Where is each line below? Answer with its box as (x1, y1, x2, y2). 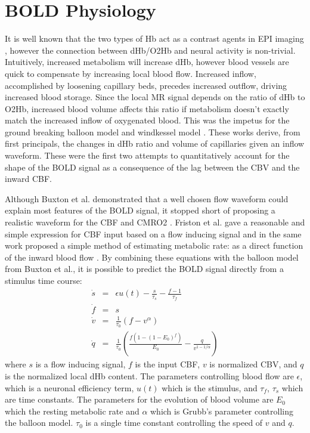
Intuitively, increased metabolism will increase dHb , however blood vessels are (5, 55, 289, 68)
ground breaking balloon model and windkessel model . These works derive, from (5, 125, 300, 138)
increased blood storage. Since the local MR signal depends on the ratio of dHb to (5, 91, 305, 103)
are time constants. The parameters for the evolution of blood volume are (5, 393, 274, 406)
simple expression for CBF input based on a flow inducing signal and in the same (5, 227, 302, 240)
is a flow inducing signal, (35, 358, 126, 370)
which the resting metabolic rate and (5, 404, 139, 417)
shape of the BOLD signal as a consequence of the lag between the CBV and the (5, 160, 300, 173)
